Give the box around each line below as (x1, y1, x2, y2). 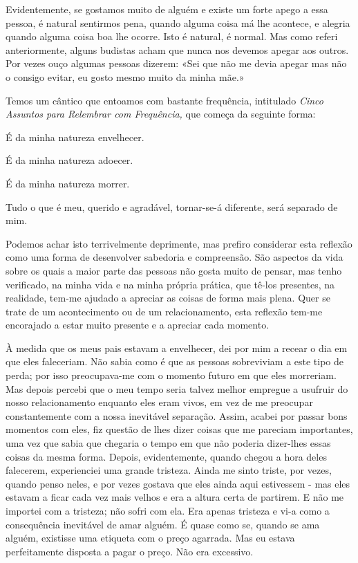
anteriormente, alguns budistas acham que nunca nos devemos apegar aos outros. (6, 42, 349, 57)
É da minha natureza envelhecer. (6, 129, 144, 144)
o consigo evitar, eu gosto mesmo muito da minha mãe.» (6, 69, 245, 84)
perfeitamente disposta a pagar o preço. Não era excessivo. (6, 544, 254, 558)
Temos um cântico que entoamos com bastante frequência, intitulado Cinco (6, 93, 323, 107)
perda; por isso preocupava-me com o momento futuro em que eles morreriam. (6, 368, 337, 382)
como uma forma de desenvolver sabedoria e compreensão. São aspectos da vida (6, 250, 343, 264)
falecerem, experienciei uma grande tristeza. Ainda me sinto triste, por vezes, (6, 463, 332, 477)
